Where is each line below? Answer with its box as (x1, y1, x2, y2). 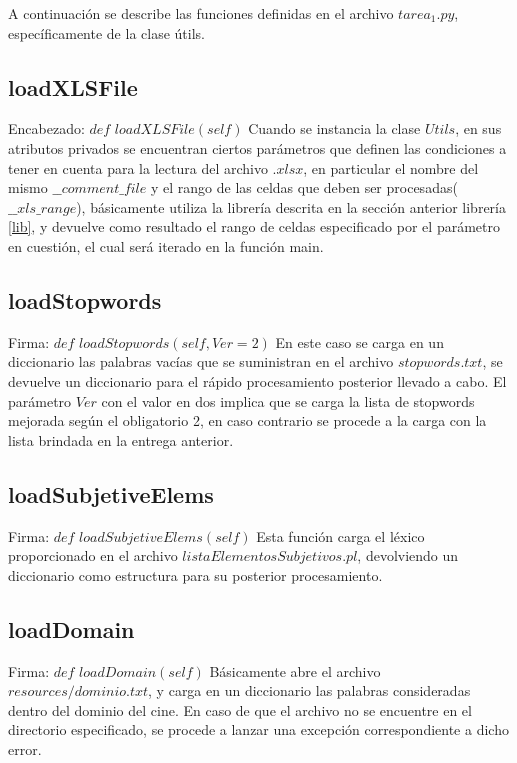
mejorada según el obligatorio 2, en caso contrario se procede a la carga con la (8, 410, 487, 431)
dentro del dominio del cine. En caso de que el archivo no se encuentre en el (8, 699, 472, 720)
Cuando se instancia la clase (248, 118, 421, 139)
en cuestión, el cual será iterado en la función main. (8, 235, 324, 256)
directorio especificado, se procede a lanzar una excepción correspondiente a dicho (8, 719, 509, 740)
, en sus (455, 118, 502, 139)
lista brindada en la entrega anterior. (8, 429, 234, 450)
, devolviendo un (357, 545, 459, 566)
